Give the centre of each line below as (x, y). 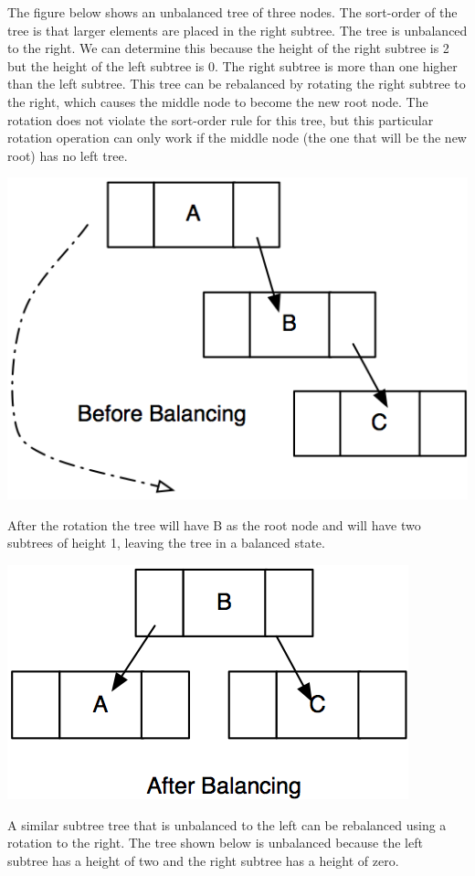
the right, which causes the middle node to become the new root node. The (218, 101)
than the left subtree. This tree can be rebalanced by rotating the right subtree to (237, 84)
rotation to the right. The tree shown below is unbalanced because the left (215, 843)
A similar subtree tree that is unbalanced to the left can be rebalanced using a (227, 824)
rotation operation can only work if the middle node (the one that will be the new (237, 138)
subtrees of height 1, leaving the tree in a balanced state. (166, 543)
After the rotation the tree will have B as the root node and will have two (214, 524)
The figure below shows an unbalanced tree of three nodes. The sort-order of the (232, 12)
